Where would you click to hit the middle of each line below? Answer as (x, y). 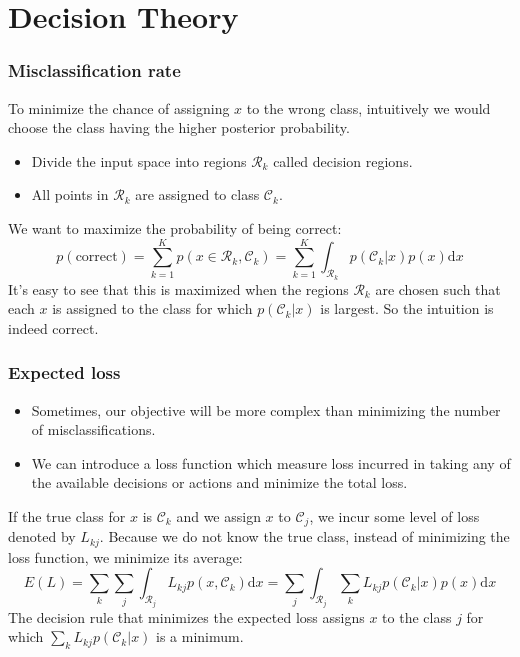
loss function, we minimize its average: (125, 556)
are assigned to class (197, 194)
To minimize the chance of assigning (119, 107)
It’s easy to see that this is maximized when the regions (178, 288)
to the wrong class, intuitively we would (368, 107)
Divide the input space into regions (139, 160)
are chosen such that (438, 288)
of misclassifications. (93, 429)
